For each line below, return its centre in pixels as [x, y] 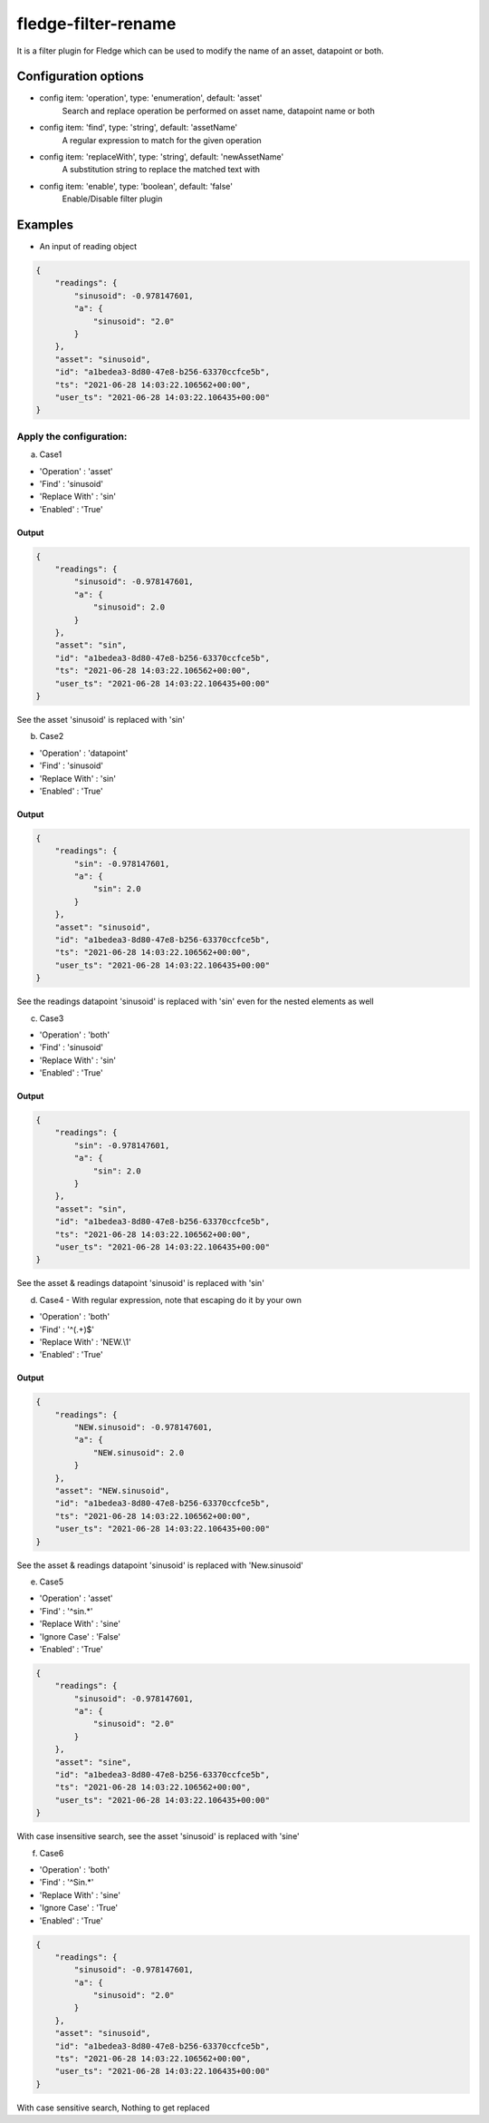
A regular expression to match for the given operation [162, 140]
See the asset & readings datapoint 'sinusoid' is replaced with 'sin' [140, 1283]
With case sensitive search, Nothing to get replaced [113, 2108]
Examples [45, 225]
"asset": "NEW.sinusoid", [112, 1491]
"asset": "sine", [93, 1762]
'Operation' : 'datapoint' [84, 753]
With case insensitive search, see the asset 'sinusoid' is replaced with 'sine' [158, 1836]
